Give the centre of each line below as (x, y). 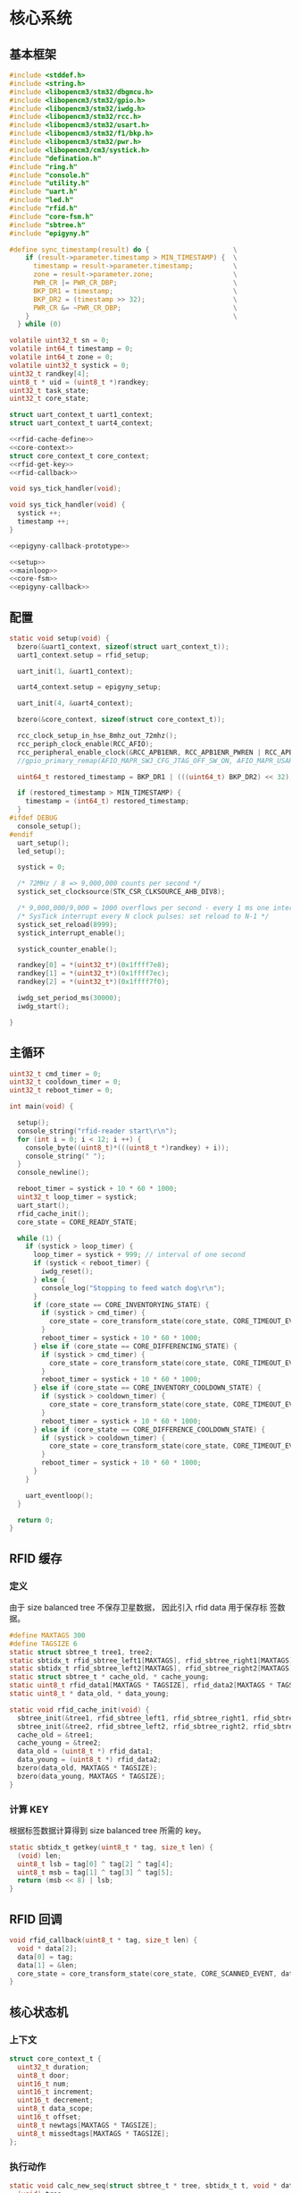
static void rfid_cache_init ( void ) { (79, 1710)
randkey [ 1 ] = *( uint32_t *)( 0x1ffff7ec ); (93, 973)
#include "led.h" (42, 200)
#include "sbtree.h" (48, 225)
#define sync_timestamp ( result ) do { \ (124, 250)
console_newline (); (54, 1173)
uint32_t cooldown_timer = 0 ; (66, 1082)
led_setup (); (42, 851)
